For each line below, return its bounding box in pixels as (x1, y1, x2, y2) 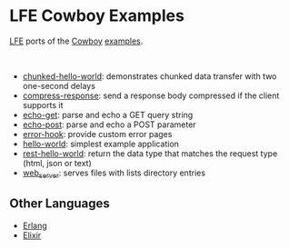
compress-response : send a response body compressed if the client (22, 90, 280, 101)
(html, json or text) (22, 157, 93, 168)
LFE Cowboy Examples (9, 5, 184, 26)
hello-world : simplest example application (22, 138, 180, 149)
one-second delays (22, 80, 95, 91)
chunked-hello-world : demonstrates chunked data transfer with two (22, 70, 277, 82)
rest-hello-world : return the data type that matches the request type (22, 147, 278, 159)
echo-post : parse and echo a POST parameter (22, 119, 197, 130)
